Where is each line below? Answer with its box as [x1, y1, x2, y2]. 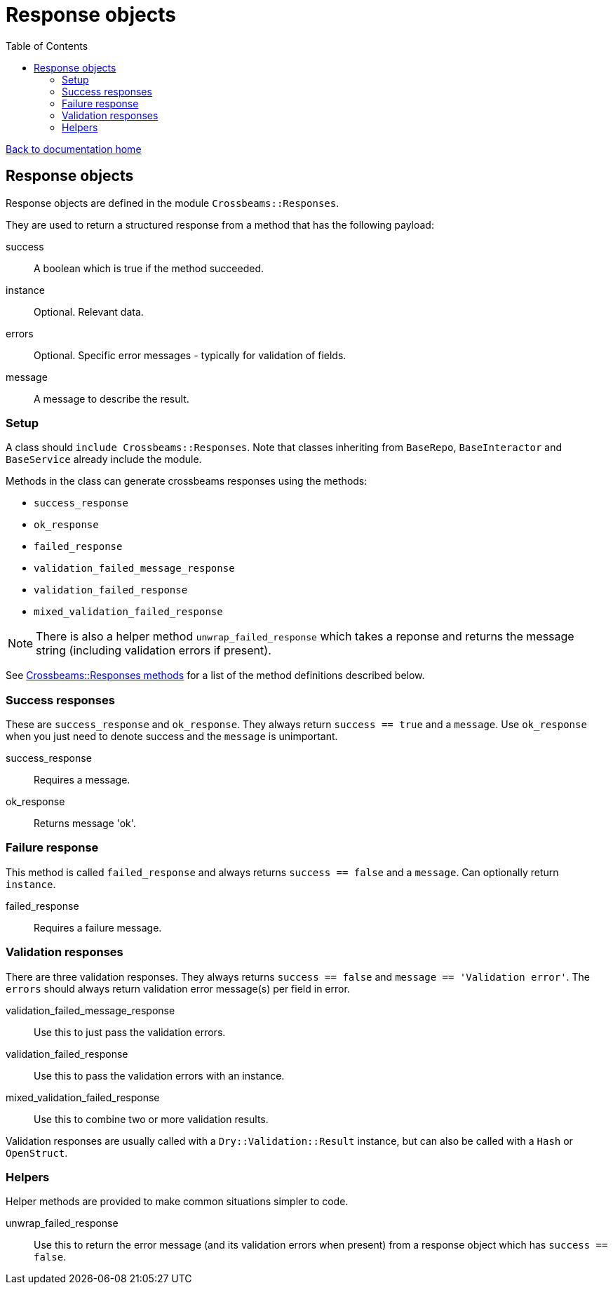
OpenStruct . [6, 1146, 68, 1159]
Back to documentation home [6, 142, 142, 155]
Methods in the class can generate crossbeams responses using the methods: [6, 475, 368, 488]
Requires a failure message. [34, 921, 162, 934]
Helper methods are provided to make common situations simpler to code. [6, 1195, 349, 1208]
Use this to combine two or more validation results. [34, 1113, 269, 1125]
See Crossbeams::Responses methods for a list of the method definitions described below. [6, 669, 425, 682]
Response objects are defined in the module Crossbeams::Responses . [6, 196, 339, 209]
